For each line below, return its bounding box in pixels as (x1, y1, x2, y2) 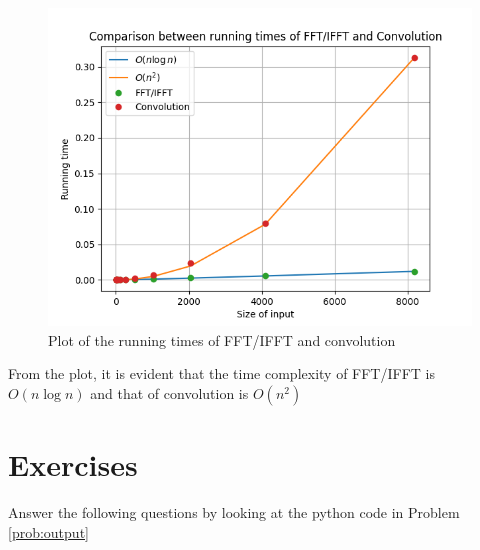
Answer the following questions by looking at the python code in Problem (8, 501, 460, 522)
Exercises (8, 443, 138, 484)
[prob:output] (8, 521, 89, 542)
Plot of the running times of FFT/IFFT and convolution (48, 329, 396, 350)
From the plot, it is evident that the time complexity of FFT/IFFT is (8, 363, 435, 384)
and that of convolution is (90, 382, 249, 403)
